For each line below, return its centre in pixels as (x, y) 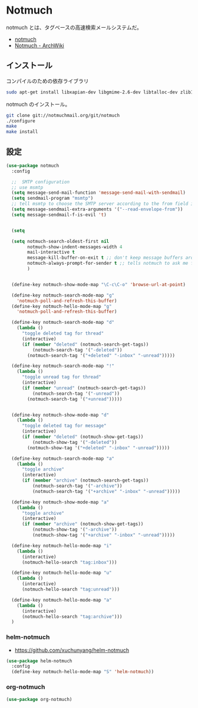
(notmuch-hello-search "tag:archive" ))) (72, 616)
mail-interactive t (51, 252)
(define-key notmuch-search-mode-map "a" (63, 459)
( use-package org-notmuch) (39, 699)
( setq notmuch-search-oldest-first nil (60, 241)
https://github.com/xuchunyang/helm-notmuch (72, 650)
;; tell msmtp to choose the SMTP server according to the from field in (104, 204)
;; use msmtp (27, 187)
